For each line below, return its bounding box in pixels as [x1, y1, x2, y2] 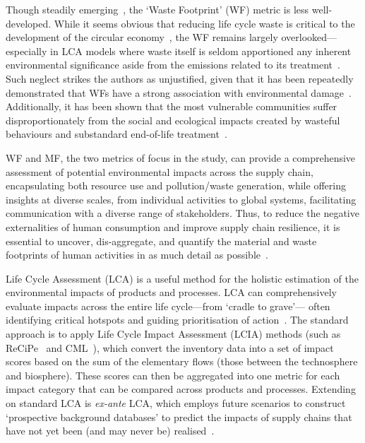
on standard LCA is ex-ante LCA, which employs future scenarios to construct [6, 396, 346, 410]
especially [6, 43, 47, 58]
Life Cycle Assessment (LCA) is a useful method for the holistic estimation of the [6, 271, 359, 285]
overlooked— [281, 30, 337, 45]
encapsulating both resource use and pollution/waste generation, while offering [6, 178, 346, 193]
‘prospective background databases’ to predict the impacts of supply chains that [6, 409, 352, 424]
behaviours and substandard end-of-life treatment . [6, 126, 227, 141]
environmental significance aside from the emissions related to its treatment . [6, 57, 340, 72]
